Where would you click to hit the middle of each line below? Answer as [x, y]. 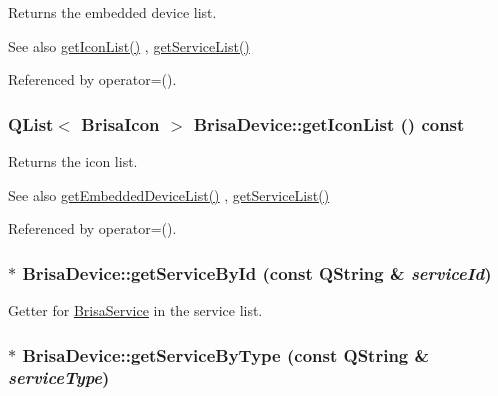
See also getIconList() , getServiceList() [129, 45]
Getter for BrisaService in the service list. [135, 310]
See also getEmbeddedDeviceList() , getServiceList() [169, 194]
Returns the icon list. [73, 161]
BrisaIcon [120, 123]
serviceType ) [59, 377]
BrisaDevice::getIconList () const [329, 123]
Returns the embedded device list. [112, 12]
